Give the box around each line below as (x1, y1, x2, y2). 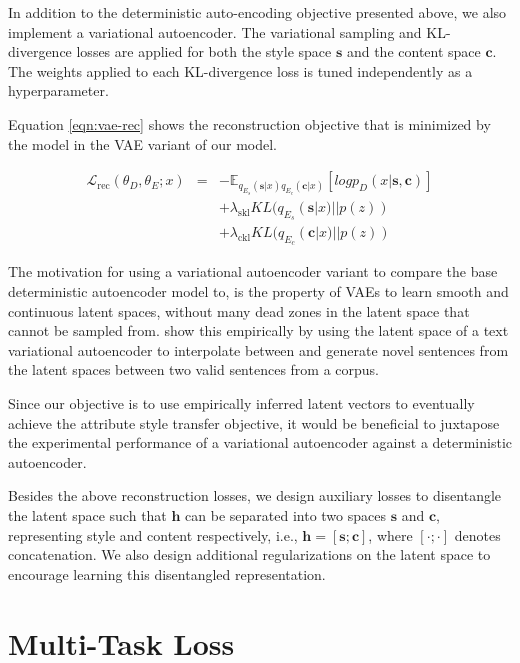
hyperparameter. (8, 80, 109, 101)
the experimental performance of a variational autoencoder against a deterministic (8, 432, 513, 453)
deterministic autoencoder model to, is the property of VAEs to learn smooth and (8, 281, 509, 302)
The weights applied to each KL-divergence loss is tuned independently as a (8, 60, 473, 81)
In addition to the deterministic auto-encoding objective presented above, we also (8, 2, 507, 22)
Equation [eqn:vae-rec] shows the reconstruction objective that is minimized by (8, 113, 491, 134)
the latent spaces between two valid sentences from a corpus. (8, 359, 379, 380)
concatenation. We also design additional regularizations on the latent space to (8, 544, 491, 565)
